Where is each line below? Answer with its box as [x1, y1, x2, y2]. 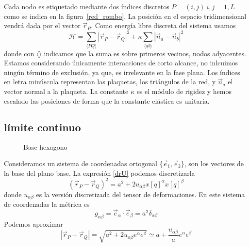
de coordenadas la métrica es [4, 199, 90, 209]
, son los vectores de [184, 158, 244, 168]
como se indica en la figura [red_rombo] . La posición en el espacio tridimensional [4, 11, 247, 21]
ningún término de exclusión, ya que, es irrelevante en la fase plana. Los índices [4, 67, 240, 77]
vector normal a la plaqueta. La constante [4, 86, 129, 96]
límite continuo [4, 119, 81, 134]
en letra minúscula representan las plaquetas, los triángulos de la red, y [4, 77, 216, 87]
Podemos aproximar [4, 218, 63, 229]
